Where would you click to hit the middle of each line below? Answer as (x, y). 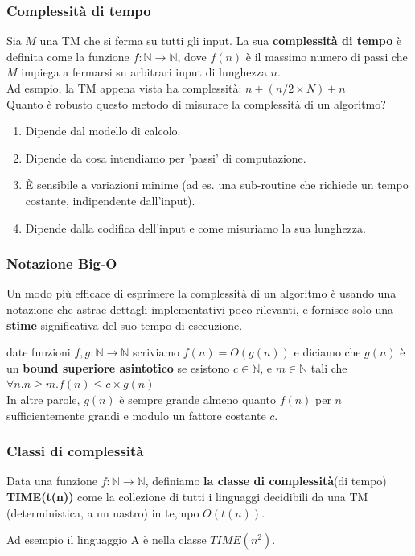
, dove (192, 56)
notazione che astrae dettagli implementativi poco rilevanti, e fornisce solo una (200, 309)
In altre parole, (43, 399)
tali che (329, 367)
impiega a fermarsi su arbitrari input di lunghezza (144, 72)
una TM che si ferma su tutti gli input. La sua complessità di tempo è (221, 41)
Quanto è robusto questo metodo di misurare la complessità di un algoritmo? (196, 103)
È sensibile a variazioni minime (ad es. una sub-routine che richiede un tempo (217, 185)
